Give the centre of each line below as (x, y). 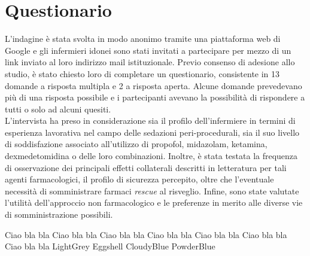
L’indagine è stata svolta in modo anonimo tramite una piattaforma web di (143, 39)
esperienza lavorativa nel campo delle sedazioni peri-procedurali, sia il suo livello (152, 132)
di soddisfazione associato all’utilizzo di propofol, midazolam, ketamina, (136, 144)
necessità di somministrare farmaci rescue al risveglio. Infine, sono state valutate (152, 191)
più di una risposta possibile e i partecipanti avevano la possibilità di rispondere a (155, 97)
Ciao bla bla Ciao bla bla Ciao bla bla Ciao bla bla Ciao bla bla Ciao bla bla (146, 234)
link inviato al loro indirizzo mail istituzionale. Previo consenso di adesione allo (150, 62)
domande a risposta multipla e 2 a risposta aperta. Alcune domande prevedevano (154, 85)
